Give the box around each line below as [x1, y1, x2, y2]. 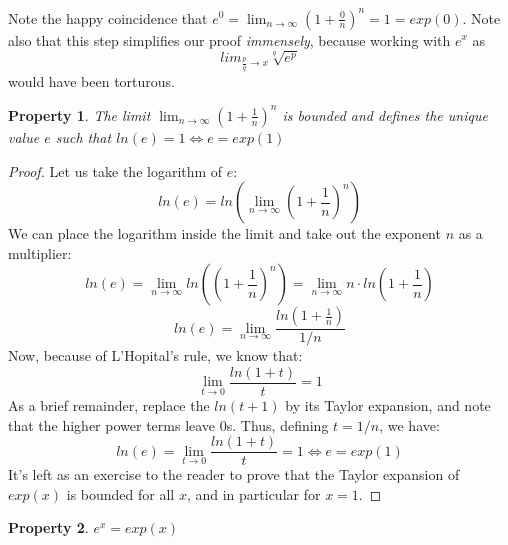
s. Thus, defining [226, 414, 329, 435]
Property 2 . [8, 517, 89, 538]
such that [55, 126, 112, 147]
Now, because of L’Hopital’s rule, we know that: [8, 345, 303, 366]
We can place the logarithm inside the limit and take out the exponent [8, 223, 441, 244]
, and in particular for [186, 483, 321, 504]
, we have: [379, 414, 440, 435]
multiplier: [8, 242, 72, 263]
